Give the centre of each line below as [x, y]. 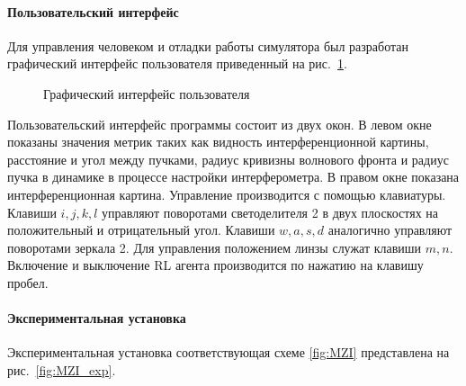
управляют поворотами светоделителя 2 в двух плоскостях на [270, 212]
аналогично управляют [390, 230]
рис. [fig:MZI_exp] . [62, 369]
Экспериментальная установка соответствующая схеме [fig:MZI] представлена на [229, 352]
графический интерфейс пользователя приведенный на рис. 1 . [177, 63]
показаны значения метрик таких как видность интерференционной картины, [218, 142]
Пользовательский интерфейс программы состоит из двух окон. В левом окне [220, 124]
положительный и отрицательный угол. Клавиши [141, 230]
